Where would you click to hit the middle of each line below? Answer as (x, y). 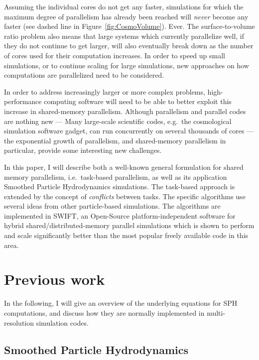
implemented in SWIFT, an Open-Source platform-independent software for (120, 215)
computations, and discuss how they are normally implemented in (104, 312)
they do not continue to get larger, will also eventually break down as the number (129, 46)
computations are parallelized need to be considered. (84, 75)
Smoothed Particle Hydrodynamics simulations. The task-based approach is (120, 186)
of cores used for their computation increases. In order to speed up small (115, 55)
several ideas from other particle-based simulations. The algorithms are (112, 206)
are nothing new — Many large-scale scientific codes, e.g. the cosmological (118, 121)
